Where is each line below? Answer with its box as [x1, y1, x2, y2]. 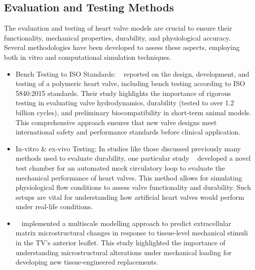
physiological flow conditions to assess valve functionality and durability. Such [15, 182, 251, 192]
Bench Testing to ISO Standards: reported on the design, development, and [15, 68, 250, 79]
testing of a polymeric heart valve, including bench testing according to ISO [15, 78, 245, 89]
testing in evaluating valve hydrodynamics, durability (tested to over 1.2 [15, 97, 234, 108]
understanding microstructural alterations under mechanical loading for [15, 247, 232, 257]
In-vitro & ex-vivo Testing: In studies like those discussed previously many [15, 143, 241, 153]
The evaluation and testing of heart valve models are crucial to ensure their [4, 23, 232, 33]
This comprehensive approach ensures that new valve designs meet [15, 117, 217, 127]
